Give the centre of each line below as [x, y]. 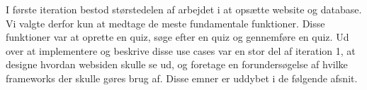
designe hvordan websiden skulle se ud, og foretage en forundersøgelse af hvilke [177, 64]
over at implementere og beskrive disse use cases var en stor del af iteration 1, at [181, 50]
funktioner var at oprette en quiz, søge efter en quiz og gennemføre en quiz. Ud [177, 37]
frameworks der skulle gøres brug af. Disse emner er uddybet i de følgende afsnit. [182, 78]
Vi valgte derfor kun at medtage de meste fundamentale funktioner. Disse [165, 23]
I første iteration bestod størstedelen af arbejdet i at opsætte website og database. [184, 9]
